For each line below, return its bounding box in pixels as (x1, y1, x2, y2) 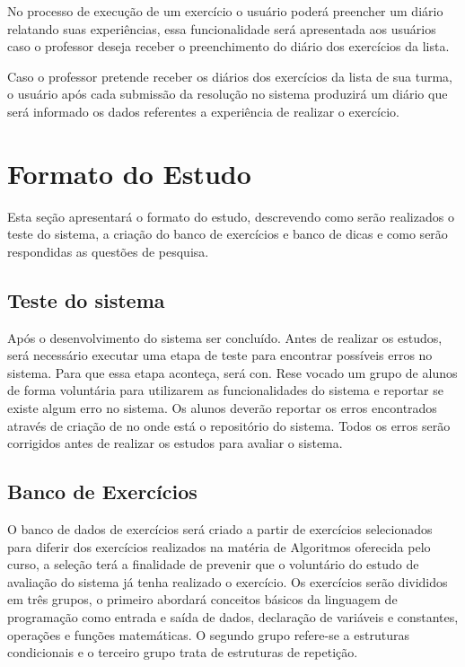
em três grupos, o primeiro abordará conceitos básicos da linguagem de (7, 590, 398, 609)
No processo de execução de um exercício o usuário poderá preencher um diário (7, 2, 443, 20)
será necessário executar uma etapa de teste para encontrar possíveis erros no (7, 346, 433, 364)
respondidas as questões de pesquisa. (7, 241, 209, 260)
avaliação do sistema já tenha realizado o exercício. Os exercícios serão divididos (7, 572, 448, 591)
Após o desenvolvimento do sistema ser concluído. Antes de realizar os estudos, (7, 328, 443, 347)
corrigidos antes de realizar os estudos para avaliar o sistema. (7, 434, 343, 452)
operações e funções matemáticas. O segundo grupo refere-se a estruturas (7, 625, 409, 644)
